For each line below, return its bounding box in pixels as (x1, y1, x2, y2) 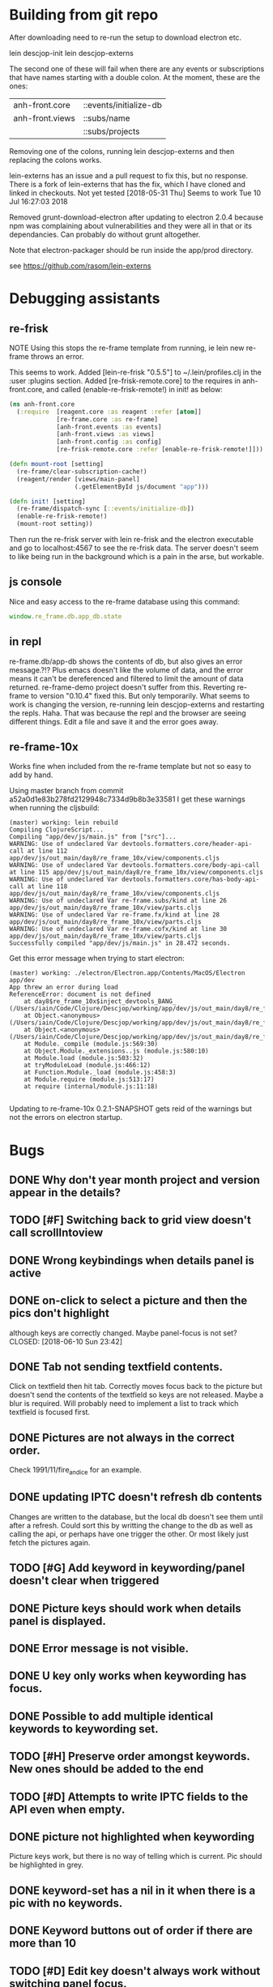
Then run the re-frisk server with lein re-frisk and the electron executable (9, 535, 254, 545)
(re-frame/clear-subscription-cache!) (16, 468, 148, 476)
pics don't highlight (9, 1306, 110, 1320)
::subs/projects (83, 126, 140, 137)
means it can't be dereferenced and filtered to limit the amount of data (9, 673, 244, 683)
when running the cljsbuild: (9, 803, 100, 813)
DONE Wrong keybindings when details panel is (9, 1254, 254, 1267)
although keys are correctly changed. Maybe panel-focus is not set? (9, 1327, 237, 1338)
